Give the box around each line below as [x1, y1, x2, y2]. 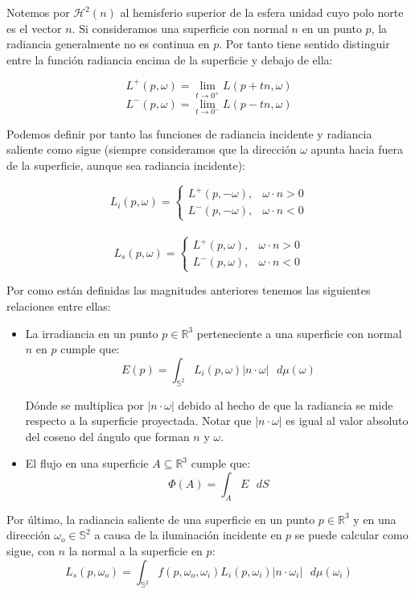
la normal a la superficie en [68, 542, 203, 559]
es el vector [6, 19, 62, 36]
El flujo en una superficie [25, 455, 149, 472]
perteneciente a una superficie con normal [196, 324, 402, 341]
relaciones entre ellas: [6, 297, 111, 314]
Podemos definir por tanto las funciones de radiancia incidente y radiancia [6, 125, 372, 142]
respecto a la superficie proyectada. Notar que [25, 412, 252, 429]
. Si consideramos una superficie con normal [72, 19, 288, 36]
